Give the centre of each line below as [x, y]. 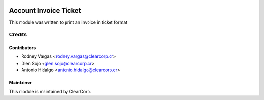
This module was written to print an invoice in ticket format [68, 22]
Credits [18, 35]
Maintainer [20, 83]
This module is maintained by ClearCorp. [50, 91]
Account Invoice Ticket [45, 10]
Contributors [22, 48]
